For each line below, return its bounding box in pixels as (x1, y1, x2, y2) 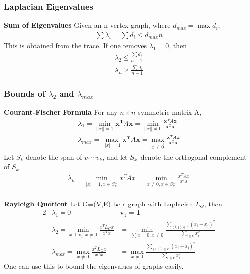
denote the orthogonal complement (140, 151, 247, 162)
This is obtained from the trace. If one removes (4, 40, 147, 50)
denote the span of (26, 151, 82, 162)
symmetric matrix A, (138, 107, 202, 117)
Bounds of (4, 87, 45, 99)
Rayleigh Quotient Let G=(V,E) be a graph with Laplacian (4, 198, 193, 208)
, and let (102, 151, 128, 162)
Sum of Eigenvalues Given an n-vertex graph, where (4, 20, 171, 30)
